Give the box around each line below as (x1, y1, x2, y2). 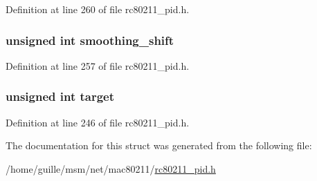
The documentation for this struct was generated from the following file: (6, 138, 312, 153)
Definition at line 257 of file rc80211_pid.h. (6, 58, 190, 73)
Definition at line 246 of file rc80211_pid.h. (6, 115, 190, 129)
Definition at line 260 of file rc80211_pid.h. (6, 2, 190, 16)
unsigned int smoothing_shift (6, 31, 174, 48)
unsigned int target (6, 88, 115, 105)
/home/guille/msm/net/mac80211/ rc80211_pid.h (6, 161, 216, 175)
